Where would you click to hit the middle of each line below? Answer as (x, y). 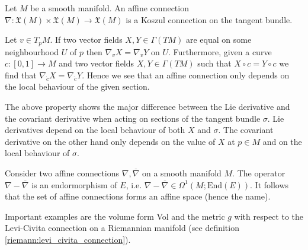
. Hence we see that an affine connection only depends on (186, 75)
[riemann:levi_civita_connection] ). (68, 239)
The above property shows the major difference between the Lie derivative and (147, 107)
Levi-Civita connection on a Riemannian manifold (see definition (122, 228)
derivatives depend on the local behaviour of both (95, 130)
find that (21, 75)
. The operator (259, 173)
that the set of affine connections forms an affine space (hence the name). (138, 196)
